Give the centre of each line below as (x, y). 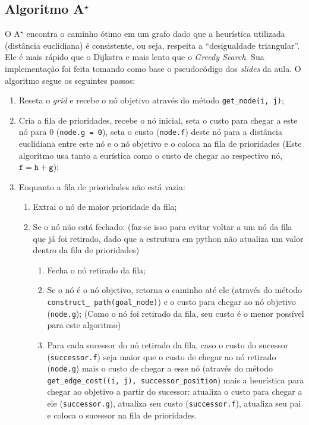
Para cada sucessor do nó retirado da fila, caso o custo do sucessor (168, 344)
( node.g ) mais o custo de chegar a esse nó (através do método (160, 368)
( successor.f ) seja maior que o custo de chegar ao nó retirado (162, 356)
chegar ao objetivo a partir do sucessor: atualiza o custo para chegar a (175, 391)
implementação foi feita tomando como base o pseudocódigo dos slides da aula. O (153, 68)
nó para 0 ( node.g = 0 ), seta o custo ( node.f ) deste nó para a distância (150, 132)
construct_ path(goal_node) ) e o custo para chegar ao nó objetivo (171, 302)
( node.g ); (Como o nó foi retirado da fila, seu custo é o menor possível (176, 313)
